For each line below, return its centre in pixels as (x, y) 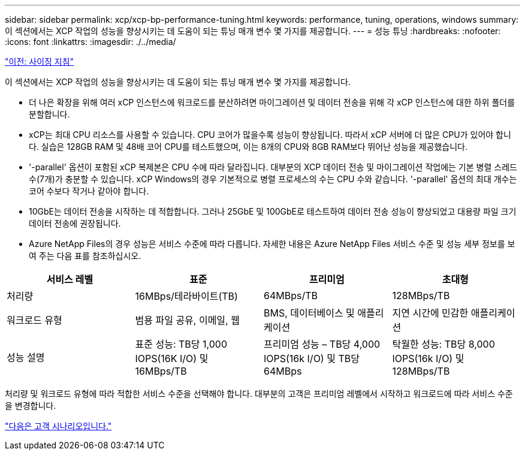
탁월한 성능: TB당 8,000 (443, 344)
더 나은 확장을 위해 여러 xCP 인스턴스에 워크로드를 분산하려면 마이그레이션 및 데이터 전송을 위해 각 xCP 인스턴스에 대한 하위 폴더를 (272, 102)
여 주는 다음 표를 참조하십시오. (85, 256)
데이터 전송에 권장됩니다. (75, 223)
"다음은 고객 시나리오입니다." (58, 426)
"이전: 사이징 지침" (40, 61)
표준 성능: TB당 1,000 (181, 344)
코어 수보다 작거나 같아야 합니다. (89, 191)
